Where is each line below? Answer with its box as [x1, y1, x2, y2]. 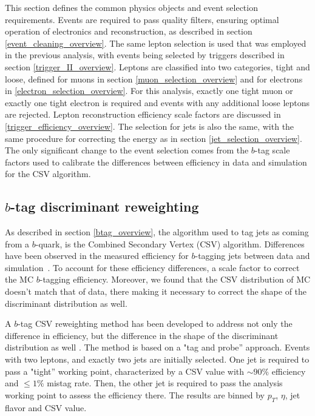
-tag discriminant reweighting [10, 197, 199, 216]
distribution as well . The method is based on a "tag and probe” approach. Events [5, 341, 310, 354]
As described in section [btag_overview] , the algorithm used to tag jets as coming [5, 226, 309, 238]
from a [5, 237, 30, 250]
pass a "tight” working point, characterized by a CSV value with [5, 364, 245, 377]
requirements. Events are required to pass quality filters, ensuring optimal [5, 13, 279, 25]
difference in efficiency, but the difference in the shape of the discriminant [5, 329, 279, 341]
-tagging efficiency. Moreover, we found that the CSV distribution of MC [39, 273, 311, 286]
